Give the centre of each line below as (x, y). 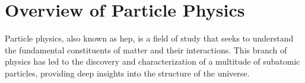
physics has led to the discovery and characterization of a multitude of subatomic (152, 61)
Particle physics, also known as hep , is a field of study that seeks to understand (149, 38)
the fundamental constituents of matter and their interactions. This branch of (146, 50)
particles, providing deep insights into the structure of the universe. (127, 73)
